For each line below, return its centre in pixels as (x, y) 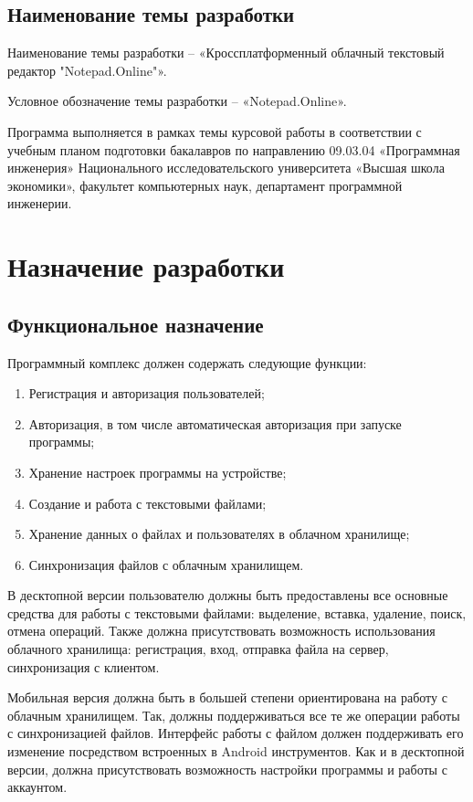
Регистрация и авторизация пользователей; (147, 393)
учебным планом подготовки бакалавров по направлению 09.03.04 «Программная (234, 149)
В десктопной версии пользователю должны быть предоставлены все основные (228, 595)
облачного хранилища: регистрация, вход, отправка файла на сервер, (198, 649)
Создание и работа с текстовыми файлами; (147, 503)
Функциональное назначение (136, 324)
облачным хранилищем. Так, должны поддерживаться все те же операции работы (234, 715)
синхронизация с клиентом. (84, 666)
